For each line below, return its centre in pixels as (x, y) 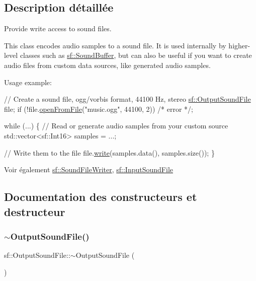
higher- (239, 45)
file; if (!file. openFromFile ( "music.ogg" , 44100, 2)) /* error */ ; (99, 109)
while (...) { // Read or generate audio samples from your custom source (116, 126)
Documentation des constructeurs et (101, 197)
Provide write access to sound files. (58, 28)
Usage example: (28, 82)
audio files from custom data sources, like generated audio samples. (107, 65)
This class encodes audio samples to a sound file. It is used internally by (115, 45)
